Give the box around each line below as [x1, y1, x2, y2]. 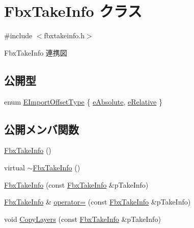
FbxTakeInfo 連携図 [4, 47, 67, 58]
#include [4, 30, 33, 41]
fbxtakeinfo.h [44, 30, 85, 41]
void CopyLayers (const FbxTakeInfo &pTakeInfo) [4, 213, 161, 224]
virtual [4, 162, 25, 172]
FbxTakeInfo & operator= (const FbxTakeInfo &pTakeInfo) [4, 196, 191, 207]
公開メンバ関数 [4, 121, 79, 137]
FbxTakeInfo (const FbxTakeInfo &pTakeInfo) [4, 179, 149, 190]
